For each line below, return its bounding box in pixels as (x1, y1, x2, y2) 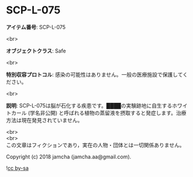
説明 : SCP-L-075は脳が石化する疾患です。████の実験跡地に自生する (6, 102, 173, 109)
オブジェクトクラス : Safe (6, 47, 66, 54)
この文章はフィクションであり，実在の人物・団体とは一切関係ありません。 (6, 141, 185, 148)
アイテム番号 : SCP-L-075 (6, 23, 66, 30)
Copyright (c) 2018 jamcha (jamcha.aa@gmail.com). (6, 153, 132, 160)
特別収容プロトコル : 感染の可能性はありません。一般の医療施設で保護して (6, 71, 183, 78)
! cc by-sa (6, 164, 29, 171)
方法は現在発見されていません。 (6, 116, 83, 123)
